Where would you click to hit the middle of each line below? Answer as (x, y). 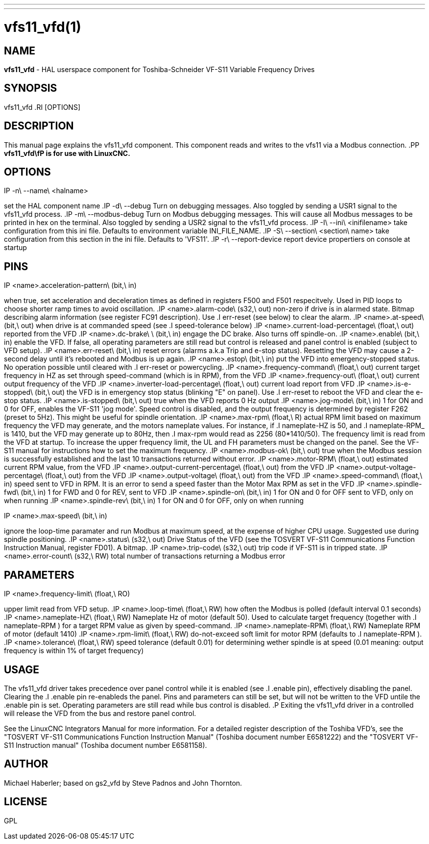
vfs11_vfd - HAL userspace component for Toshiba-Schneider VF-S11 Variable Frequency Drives (159, 69)
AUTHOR (26, 764)
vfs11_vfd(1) (43, 27)
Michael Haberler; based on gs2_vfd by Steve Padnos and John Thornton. (123, 783)
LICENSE (26, 802)
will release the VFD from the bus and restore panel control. (100, 713)
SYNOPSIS (31, 88)
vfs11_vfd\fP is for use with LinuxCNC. (67, 153)
